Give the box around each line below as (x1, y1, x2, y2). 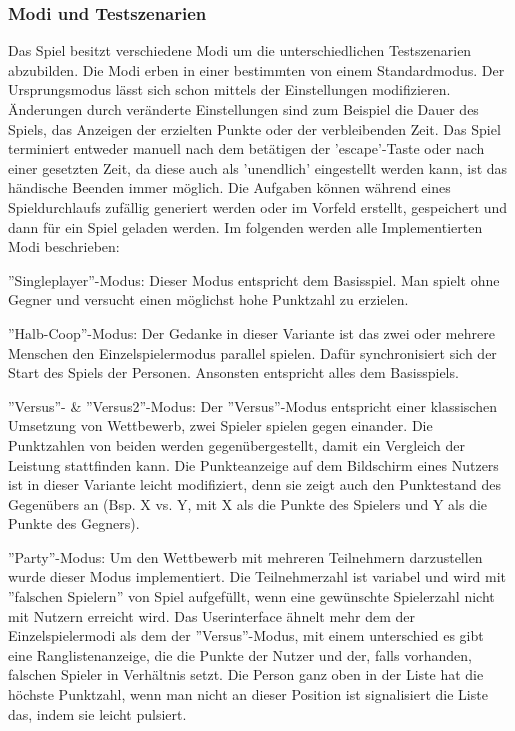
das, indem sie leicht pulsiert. (8, 703, 187, 724)
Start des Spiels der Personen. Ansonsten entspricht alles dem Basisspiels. (8, 362, 459, 383)
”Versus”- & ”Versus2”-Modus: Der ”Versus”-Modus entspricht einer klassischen (8, 395, 497, 416)
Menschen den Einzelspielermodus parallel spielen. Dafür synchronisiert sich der (8, 342, 497, 363)
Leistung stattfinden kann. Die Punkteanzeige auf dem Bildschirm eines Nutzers (8, 454, 499, 475)
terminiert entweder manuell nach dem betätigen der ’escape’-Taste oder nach (8, 138, 485, 159)
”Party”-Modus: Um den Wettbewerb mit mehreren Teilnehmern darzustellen (8, 546, 483, 567)
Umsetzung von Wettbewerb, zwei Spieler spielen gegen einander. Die (8, 415, 433, 436)
